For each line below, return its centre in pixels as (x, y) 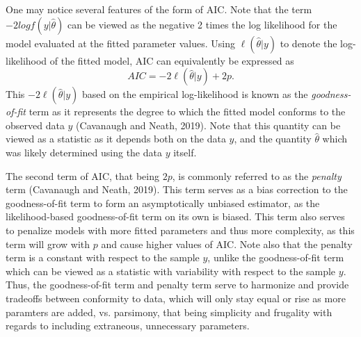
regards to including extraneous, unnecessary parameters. (128, 326)
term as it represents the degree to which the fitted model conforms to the (187, 112)
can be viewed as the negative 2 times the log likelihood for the (202, 24)
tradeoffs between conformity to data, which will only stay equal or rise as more (176, 298)
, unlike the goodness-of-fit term (276, 257)
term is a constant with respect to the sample (103, 257)
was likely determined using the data (84, 152)
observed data (35, 125)
